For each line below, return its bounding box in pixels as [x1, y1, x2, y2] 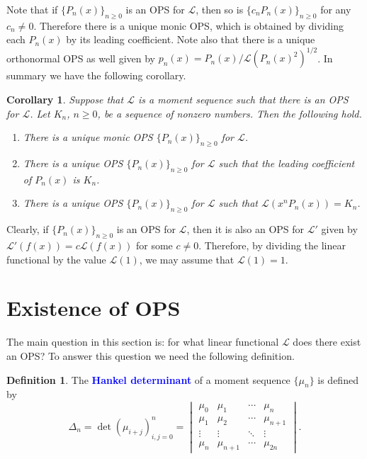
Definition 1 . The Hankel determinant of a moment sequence [6, 372, 290, 387]
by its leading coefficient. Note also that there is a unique [66, 32, 315, 47]
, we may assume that [139, 251, 235, 266]
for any [320, 2, 351, 16]
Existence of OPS [6, 293, 181, 322]
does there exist [293, 334, 361, 349]
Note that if [6, 2, 58, 16]
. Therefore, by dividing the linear [198, 238, 346, 253]
